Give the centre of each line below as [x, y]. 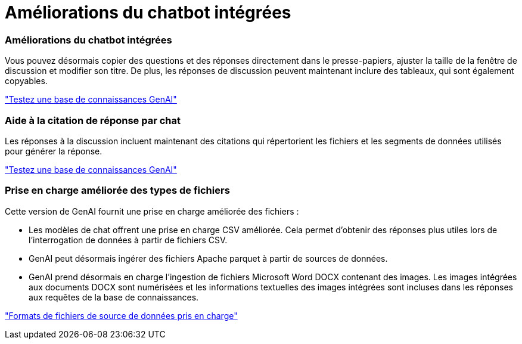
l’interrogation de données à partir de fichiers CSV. [128, 240]
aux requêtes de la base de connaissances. [114, 297]
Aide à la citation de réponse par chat [93, 120]
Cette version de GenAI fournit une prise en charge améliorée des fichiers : [152, 211]
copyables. [26, 81]
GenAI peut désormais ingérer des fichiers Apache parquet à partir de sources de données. [208, 258]
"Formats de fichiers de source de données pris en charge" [121, 315]
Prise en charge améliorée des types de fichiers [117, 190]
